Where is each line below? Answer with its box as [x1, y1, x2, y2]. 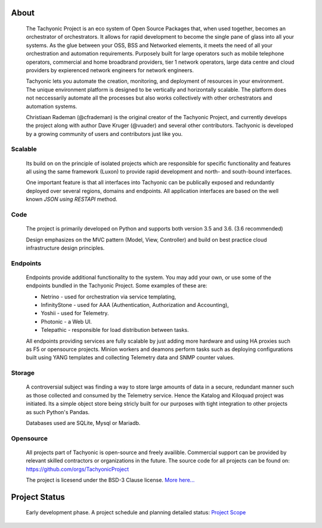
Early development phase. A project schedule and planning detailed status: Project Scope [26, 509, 246, 516]
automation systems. [26, 103, 78, 110]
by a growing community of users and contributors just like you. [26, 130, 183, 137]
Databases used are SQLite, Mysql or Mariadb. [26, 419, 141, 426]
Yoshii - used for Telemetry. [41, 310, 109, 317]
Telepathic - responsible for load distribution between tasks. [41, 327, 189, 334]
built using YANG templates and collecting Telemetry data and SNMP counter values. [26, 354, 235, 361]
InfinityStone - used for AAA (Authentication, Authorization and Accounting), [41, 302, 229, 309]
